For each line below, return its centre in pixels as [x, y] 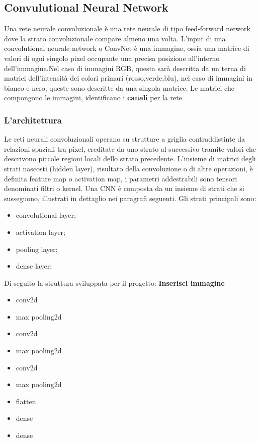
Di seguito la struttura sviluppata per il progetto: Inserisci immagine [114, 282]
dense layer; [34, 266]
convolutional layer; [46, 215]
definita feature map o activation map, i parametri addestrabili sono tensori [121, 178]
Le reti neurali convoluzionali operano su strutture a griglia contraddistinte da [125, 139]
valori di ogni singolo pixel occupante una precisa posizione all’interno [112, 58]
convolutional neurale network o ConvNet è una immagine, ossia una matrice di [127, 48]
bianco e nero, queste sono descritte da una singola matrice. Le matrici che [119, 87]
